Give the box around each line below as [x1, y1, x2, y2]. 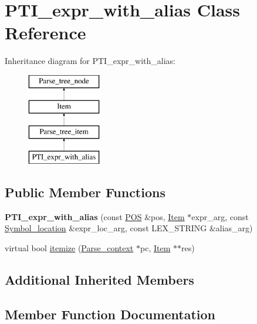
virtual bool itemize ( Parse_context [5, 242, 134, 254]
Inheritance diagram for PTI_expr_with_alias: [5, 55, 175, 67]
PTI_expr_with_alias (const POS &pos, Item [5, 210, 185, 222]
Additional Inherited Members [5, 271, 194, 289]
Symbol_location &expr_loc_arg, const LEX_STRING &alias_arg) [5, 222, 253, 234]
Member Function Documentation [5, 305, 216, 323]
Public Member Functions [5, 183, 165, 201]
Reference [5, 21, 86, 45]
